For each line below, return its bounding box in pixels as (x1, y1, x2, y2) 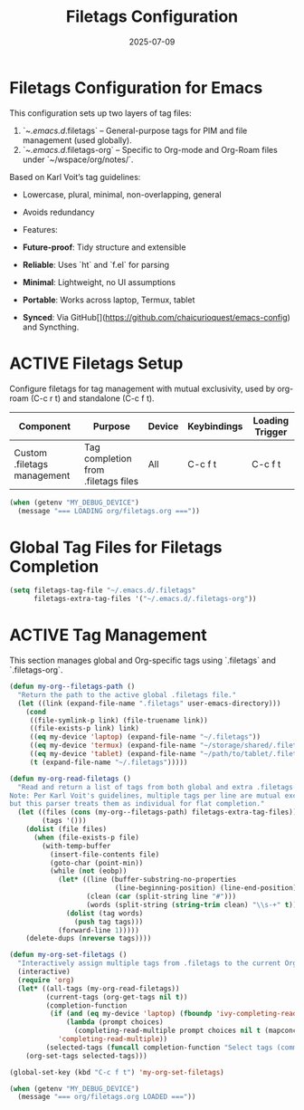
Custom (14, 446, 48, 459)
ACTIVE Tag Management (9, 625, 208, 646)
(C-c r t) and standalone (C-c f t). (30, 392, 156, 404)
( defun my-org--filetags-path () (9, 682, 136, 691)
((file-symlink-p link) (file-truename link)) (29, 715, 208, 725)
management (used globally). (22, 134, 133, 146)
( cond (25, 707, 47, 716)
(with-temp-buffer (42, 841, 111, 850)
